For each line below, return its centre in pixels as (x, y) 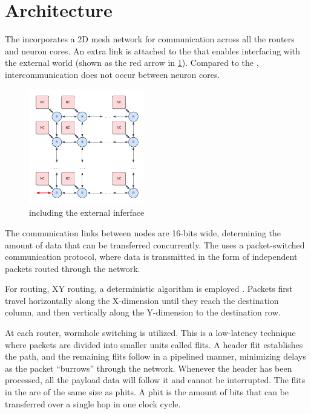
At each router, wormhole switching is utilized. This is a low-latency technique (150, 333)
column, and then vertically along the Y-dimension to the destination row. (143, 312)
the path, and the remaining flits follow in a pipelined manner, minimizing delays (155, 356)
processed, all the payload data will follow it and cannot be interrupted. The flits (155, 380)
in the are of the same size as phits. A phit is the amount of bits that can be (147, 392)
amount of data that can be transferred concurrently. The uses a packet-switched (155, 244)
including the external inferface (87, 212)
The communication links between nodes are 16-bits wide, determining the (143, 232)
